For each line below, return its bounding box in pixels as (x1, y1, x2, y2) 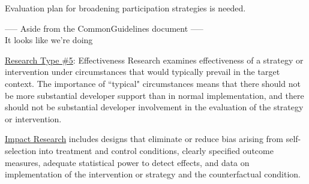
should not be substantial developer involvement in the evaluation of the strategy (5, 101, 304, 113)
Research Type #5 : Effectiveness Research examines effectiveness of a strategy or (5, 53, 304, 66)
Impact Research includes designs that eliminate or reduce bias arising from (5, 132, 283, 145)
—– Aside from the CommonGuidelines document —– (5, 22, 203, 34)
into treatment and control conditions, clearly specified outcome (38, 144, 274, 156)
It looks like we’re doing (5, 34, 93, 46)
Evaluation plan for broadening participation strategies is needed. (5, 2, 246, 14)
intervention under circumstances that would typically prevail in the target (5, 65, 280, 78)
